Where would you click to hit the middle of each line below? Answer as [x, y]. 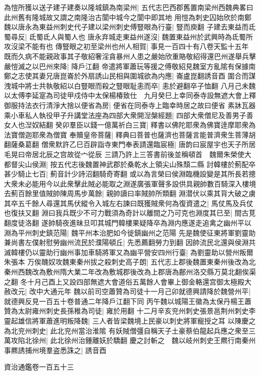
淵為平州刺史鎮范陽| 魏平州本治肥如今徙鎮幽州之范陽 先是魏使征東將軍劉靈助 [130, 232]
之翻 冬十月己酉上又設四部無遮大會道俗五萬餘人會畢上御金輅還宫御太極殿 [124, 281]
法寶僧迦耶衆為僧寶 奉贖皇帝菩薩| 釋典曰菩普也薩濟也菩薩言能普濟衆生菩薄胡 [130, 134]
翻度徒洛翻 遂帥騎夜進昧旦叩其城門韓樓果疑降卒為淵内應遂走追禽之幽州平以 [128, 223]
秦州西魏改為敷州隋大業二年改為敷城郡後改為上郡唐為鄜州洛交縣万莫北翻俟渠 [130, 272]
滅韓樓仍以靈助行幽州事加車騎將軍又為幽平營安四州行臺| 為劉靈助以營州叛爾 [129, 252]
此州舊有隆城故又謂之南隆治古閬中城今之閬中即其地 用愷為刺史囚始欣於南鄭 [128, 17]
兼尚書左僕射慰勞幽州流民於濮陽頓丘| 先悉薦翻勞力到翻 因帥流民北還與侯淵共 [130, 242]
